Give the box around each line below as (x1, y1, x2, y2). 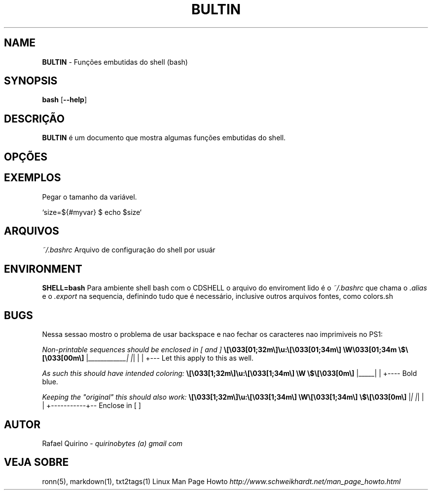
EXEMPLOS (4, 171, 61, 184)
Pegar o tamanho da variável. (42, 192, 137, 201)
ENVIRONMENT (4, 262, 82, 275)
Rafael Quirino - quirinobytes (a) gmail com (42, 439, 183, 448)
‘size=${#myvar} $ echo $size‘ (42, 207, 142, 216)
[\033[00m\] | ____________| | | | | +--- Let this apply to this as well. (42, 354, 253, 363)
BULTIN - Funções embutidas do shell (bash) (42, 57, 188, 66)
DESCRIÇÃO (4, 112, 65, 125)
